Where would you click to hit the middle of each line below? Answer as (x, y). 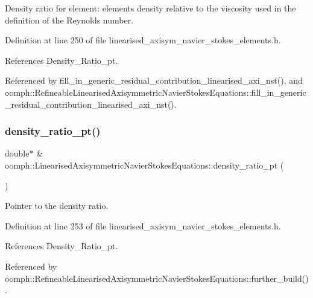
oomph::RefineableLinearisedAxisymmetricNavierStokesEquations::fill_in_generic (156, 92)
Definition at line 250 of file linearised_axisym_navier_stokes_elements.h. (143, 40)
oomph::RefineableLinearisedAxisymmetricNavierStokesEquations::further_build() (157, 278)
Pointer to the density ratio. (57, 206)
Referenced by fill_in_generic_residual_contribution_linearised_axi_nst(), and (154, 80)
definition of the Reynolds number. (69, 20)
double (17, 153)
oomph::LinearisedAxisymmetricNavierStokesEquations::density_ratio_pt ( (144, 165)
